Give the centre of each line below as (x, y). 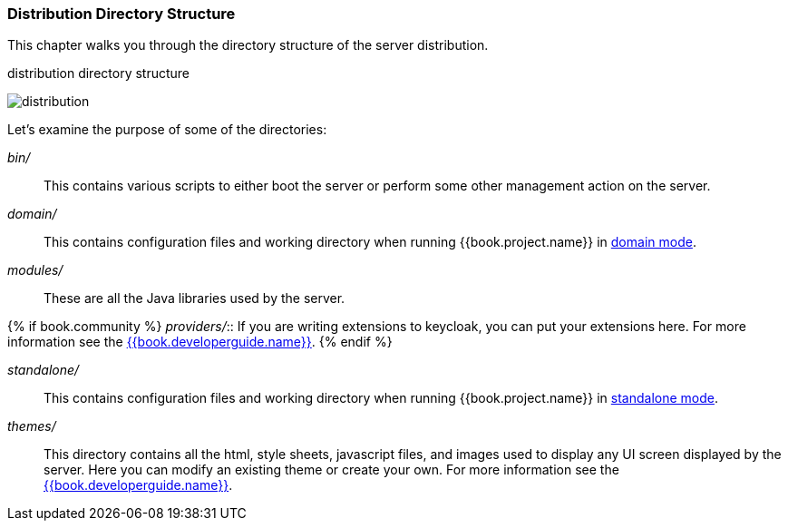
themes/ (32, 426)
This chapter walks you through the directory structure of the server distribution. (248, 45)
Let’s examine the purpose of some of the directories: (167, 130)
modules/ (35, 270)
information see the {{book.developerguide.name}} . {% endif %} (200, 342)
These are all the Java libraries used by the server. (195, 298)
